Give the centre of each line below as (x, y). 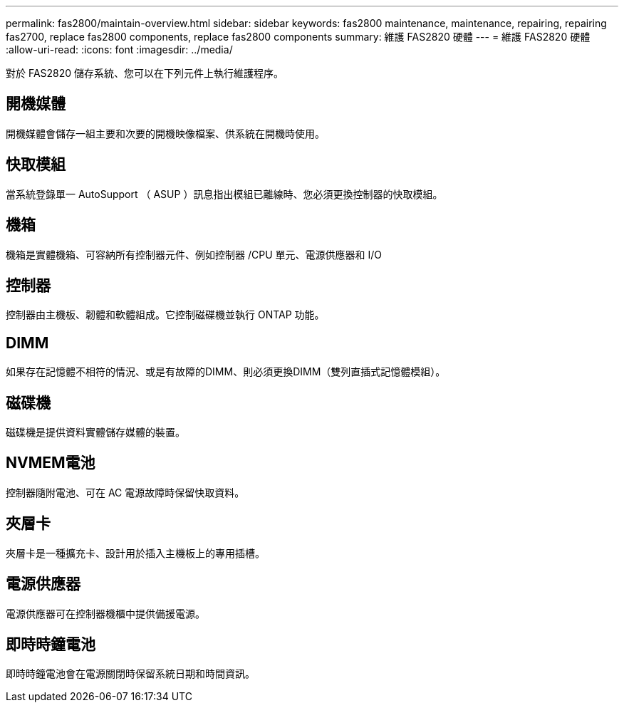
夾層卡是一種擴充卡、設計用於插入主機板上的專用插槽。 (135, 553)
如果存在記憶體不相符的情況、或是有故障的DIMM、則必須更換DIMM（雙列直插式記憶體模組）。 (226, 372)
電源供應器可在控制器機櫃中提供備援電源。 (105, 613)
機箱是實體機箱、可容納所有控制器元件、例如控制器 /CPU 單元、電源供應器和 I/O (194, 254)
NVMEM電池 (51, 463)
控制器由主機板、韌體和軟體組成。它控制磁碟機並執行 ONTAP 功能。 (165, 315)
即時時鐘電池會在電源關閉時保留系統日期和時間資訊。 (130, 674)
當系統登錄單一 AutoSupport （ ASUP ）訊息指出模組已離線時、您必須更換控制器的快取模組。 (224, 194)
